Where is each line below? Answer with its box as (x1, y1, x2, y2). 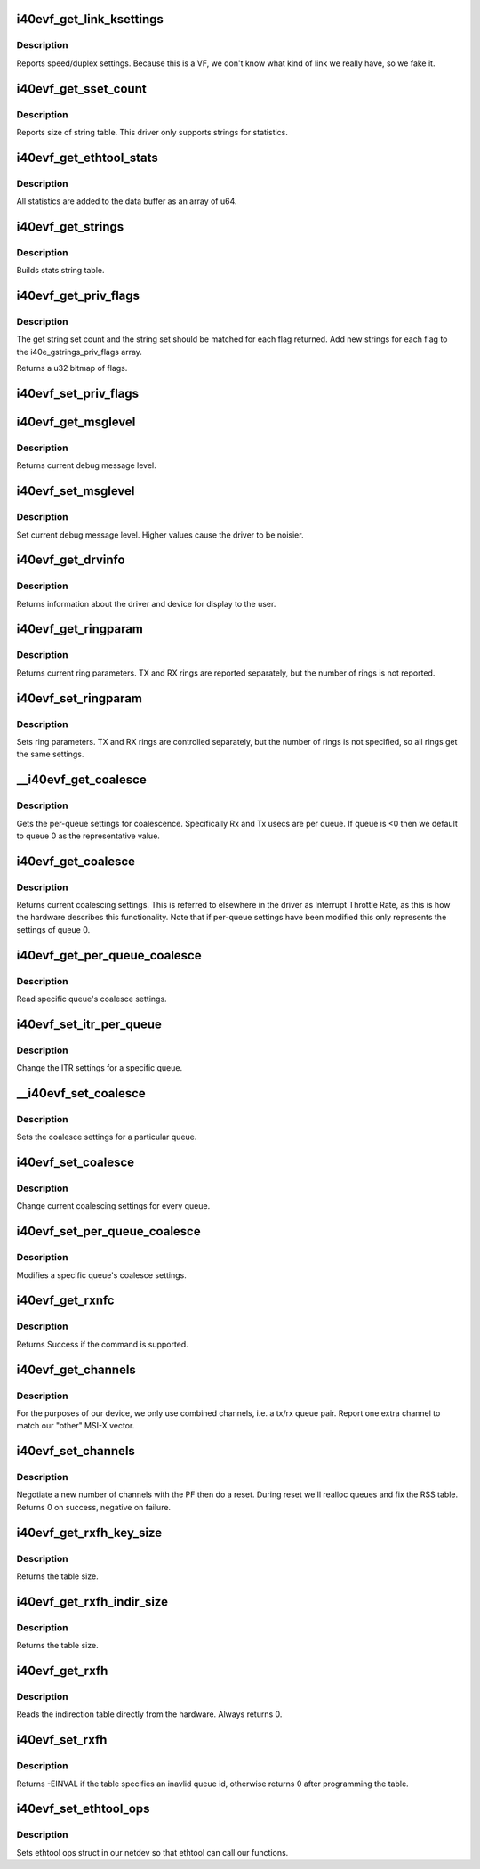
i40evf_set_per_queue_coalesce (16, 1224, 201, 1239)
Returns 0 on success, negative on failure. (16, 1501, 172, 1512)
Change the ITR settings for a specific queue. (16, 1063, 182, 1073)
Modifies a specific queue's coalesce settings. (16, 1269, 187, 1281)
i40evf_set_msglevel (16, 483, 135, 498)
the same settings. (16, 748, 84, 760)
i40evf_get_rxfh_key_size (16, 1525, 163, 1540)
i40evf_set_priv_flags (16, 385, 140, 400)
